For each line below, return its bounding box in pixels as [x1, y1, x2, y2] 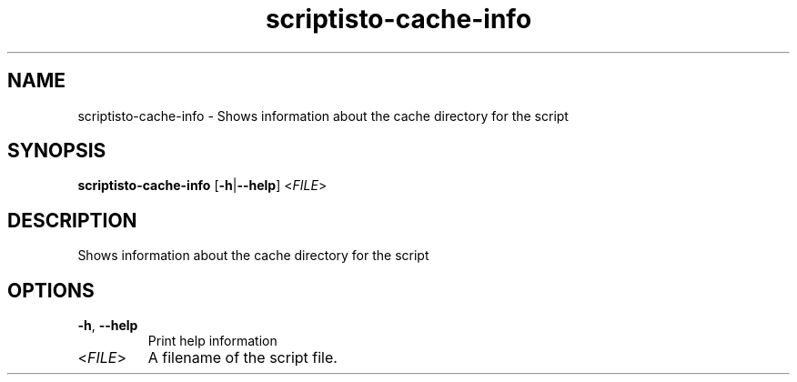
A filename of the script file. [147, 348, 338, 367]
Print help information [147, 333, 277, 349]
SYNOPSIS [7, 139, 106, 163]
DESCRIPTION [7, 208, 137, 232]
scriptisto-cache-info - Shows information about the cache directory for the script [77, 107, 569, 124]
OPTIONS [7, 278, 95, 302]
